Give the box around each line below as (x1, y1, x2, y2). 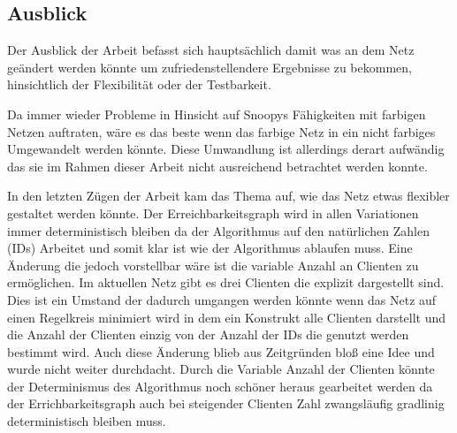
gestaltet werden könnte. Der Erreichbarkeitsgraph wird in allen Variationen (7, 203, 419, 222)
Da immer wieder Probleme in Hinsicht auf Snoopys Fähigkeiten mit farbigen (7, 104, 426, 123)
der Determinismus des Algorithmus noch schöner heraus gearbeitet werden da (7, 376, 433, 395)
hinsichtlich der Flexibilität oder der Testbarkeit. (7, 75, 271, 94)
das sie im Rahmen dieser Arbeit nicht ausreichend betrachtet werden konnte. (7, 156, 428, 175)
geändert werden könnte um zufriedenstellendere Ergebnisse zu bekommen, (7, 57, 412, 76)
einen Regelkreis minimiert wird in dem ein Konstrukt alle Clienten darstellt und (7, 308, 446, 326)
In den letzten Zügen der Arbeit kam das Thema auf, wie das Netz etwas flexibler (7, 186, 450, 205)
